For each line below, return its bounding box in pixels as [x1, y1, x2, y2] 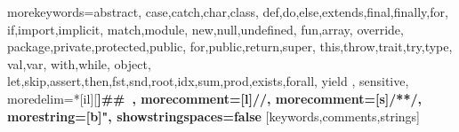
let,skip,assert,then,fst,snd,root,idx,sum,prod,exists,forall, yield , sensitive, [7, 72, 409, 90]
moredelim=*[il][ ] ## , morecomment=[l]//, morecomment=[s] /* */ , [7, 89, 422, 107]
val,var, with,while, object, [7, 54, 151, 73]
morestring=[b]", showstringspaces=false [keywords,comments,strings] [7, 106, 420, 125]
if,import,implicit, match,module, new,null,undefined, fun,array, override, [7, 19, 404, 38]
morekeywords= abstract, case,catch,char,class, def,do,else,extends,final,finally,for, [7, 3, 448, 20]
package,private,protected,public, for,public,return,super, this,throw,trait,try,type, [7, 37, 453, 56]
